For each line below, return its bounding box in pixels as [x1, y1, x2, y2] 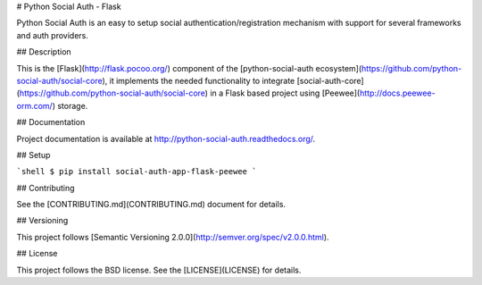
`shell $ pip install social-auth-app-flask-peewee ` [16, 166, 257, 177]
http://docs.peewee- [359, 88, 436, 98]
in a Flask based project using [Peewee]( [210, 88, 361, 98]
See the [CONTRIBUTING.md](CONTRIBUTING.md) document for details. [16, 199, 286, 210]
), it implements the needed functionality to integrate [102, 75, 295, 86]
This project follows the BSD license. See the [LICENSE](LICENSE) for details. [16, 264, 302, 275]
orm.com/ [16, 100, 53, 111]
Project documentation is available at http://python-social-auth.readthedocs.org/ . [16, 133, 316, 144]
